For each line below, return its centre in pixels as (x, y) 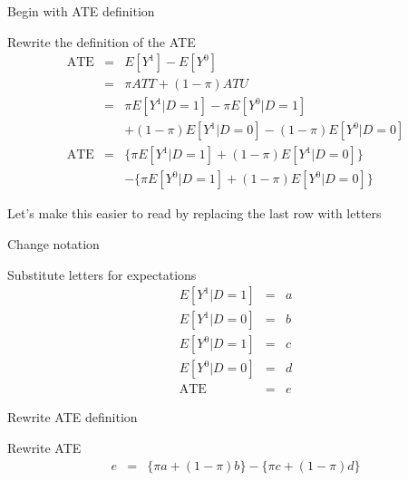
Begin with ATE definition (81, 11)
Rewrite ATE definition (73, 417)
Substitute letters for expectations (102, 274)
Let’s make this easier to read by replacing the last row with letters (194, 213)
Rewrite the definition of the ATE (102, 41)
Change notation (53, 243)
